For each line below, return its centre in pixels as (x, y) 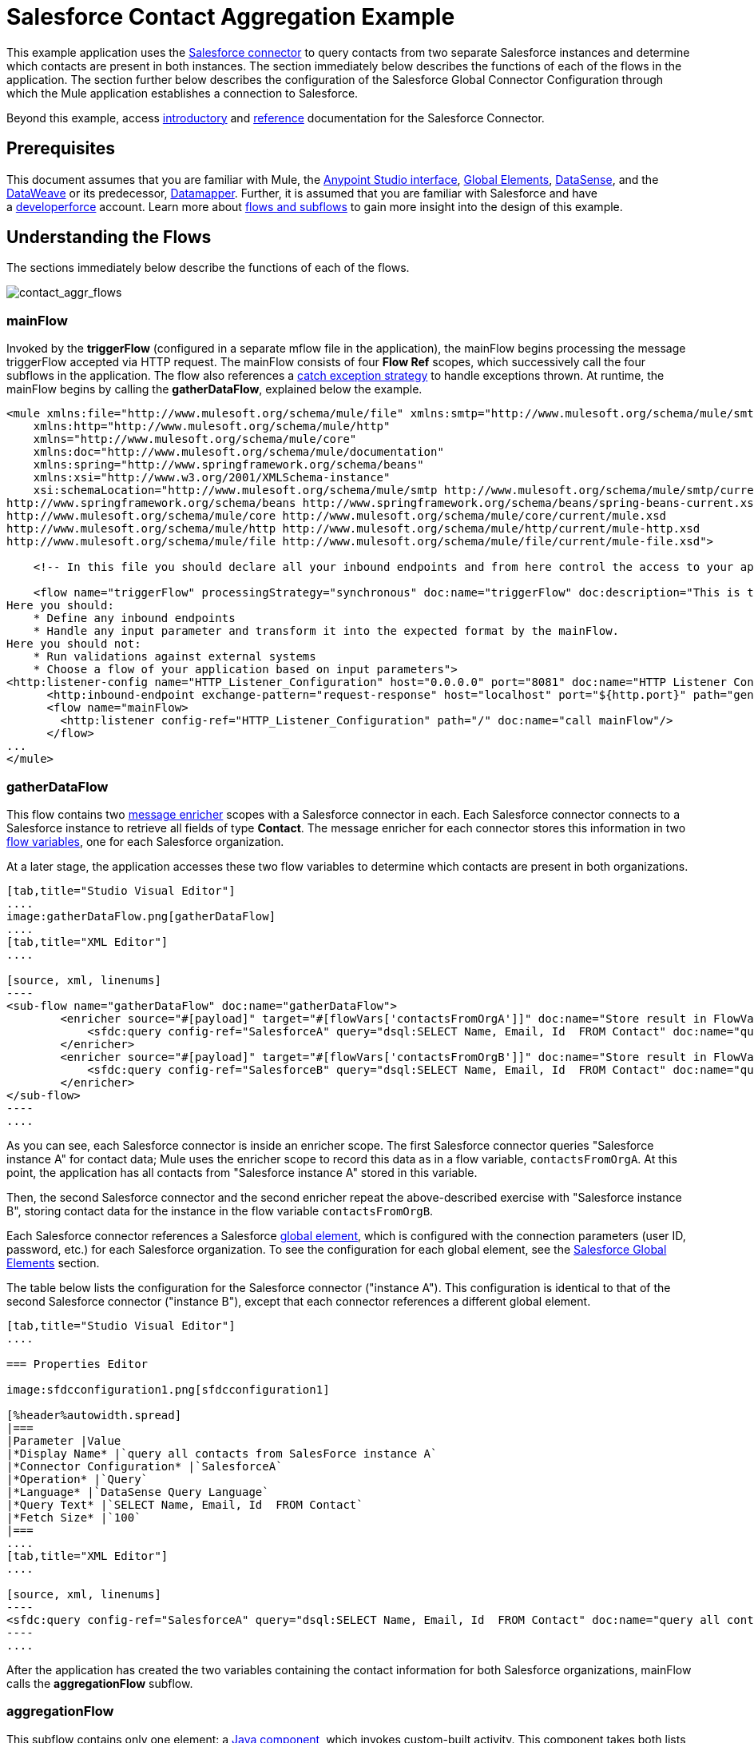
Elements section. (53, 1262)
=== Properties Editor (77, 1364)
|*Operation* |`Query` (77, 1479)
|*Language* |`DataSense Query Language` (138, 1492)
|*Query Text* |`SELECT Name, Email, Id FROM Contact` (185, 1504)
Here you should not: (74, 644)
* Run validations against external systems (175, 657)
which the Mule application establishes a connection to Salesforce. (183, 93)
